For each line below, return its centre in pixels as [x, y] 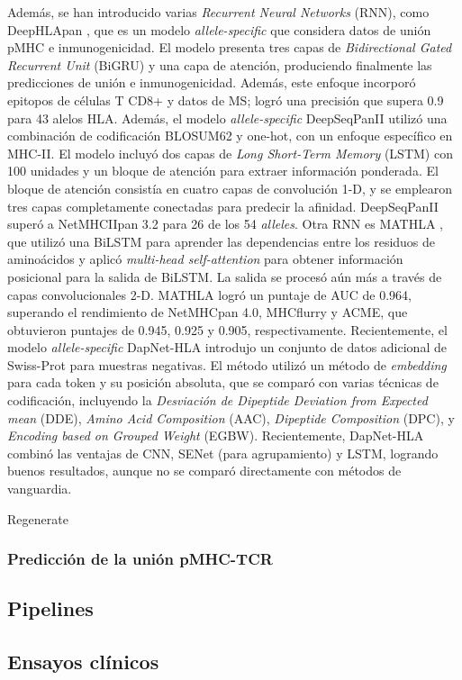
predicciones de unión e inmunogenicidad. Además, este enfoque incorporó [212, 82]
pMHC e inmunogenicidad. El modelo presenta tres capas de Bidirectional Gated [230, 47]
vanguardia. [40, 489]
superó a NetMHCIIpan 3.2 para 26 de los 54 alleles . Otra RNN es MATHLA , [225, 224]
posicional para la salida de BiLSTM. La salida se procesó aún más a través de [225, 276]
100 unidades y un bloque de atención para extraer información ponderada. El [223, 171]
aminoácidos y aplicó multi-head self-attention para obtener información [205, 259]
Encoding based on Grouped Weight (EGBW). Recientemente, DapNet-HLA [216, 435]
